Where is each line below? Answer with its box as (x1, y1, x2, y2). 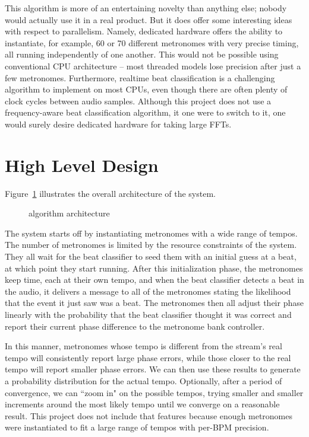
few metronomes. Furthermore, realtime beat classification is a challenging (5, 71, 275, 84)
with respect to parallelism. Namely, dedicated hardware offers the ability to (5, 25, 283, 37)
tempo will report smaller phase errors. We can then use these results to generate (5, 363, 301, 375)
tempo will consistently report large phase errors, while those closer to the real (5, 351, 291, 363)
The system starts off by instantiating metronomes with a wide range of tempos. (5, 227, 298, 239)
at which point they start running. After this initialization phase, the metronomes (5, 261, 303, 274)
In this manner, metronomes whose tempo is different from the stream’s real (5, 340, 282, 352)
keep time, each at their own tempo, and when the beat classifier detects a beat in (5, 273, 304, 286)
